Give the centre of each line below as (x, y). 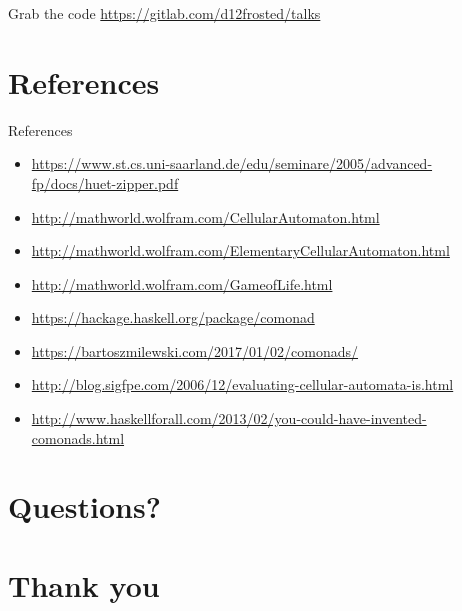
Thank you (84, 584)
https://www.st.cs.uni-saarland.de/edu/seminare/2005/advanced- (232, 163)
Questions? (84, 506)
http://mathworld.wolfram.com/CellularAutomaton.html (205, 216)
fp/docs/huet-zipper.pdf (105, 182)
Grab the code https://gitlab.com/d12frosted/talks (164, 13)
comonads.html (78, 437)
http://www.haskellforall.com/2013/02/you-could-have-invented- (229, 418)
